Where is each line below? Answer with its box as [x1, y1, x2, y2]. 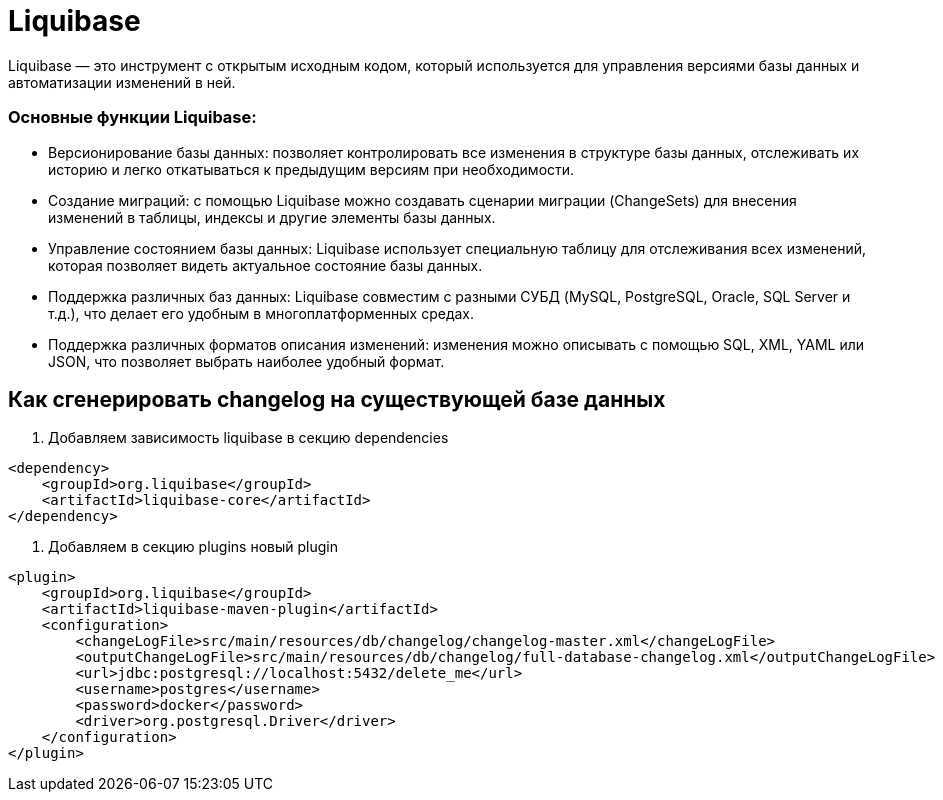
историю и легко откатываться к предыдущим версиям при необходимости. [48, 160, 575, 178]
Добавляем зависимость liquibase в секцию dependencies [48, 429, 449, 447]
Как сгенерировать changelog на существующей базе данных [8, 386, 666, 412]
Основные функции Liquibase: [8, 107, 257, 128]
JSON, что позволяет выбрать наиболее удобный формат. [48, 352, 445, 370]
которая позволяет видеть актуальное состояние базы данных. [48, 256, 483, 274]
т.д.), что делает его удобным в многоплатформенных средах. [48, 304, 475, 322]
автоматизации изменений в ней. [8, 73, 236, 91]
